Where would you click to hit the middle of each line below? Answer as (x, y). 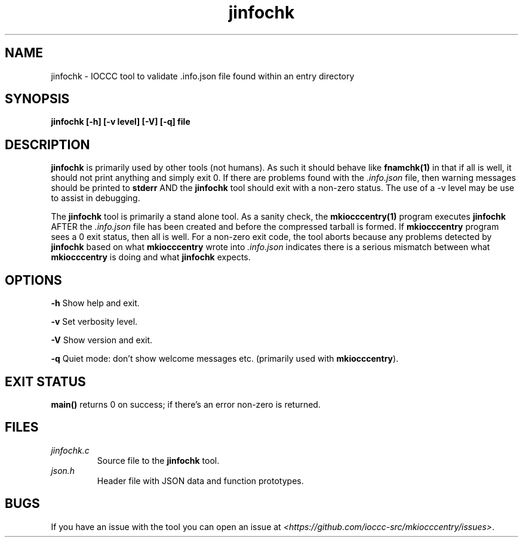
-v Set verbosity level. (94, 322)
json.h (63, 470)
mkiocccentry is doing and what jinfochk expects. (151, 257)
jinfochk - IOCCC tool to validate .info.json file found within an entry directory (203, 76)
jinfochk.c (70, 450)
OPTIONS (33, 280)
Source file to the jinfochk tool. (158, 460)
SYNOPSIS (37, 99)
